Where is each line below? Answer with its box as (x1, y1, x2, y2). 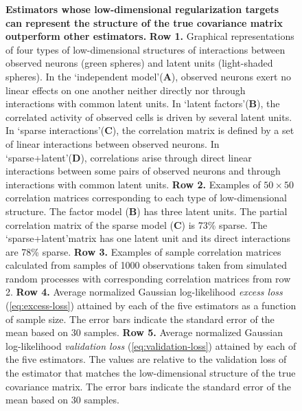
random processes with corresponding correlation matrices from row (5, 271, 291, 285)
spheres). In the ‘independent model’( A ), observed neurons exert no (5, 69, 291, 83)
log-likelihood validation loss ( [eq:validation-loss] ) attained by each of (5, 338, 297, 353)
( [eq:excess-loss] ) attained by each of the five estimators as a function (5, 298, 297, 313)
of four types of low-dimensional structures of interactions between (5, 42, 286, 56)
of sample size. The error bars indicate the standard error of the (5, 311, 275, 326)
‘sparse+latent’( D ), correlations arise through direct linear (5, 150, 252, 164)
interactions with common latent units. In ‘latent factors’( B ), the (5, 96, 280, 111)
